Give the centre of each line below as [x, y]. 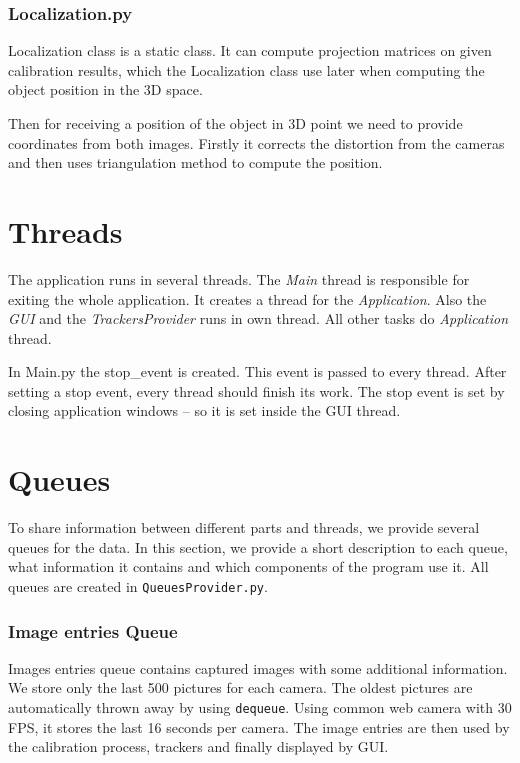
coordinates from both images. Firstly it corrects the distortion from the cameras [256, 142]
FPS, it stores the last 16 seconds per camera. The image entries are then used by [259, 726]
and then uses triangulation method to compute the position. [195, 162]
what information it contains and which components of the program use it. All [248, 566]
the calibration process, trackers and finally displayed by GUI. [198, 746]
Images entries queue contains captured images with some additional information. [258, 667]
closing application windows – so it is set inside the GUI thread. [204, 410]
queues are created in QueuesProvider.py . [138, 585]
